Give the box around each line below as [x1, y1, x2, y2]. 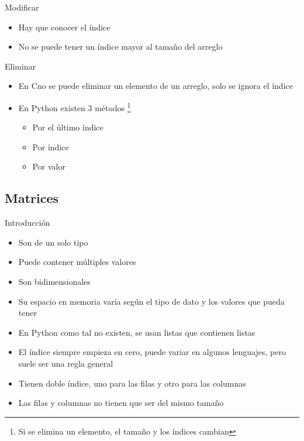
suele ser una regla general [18, 357, 113, 369]
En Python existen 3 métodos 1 [18, 99, 131, 113]
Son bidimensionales [18, 275, 91, 287]
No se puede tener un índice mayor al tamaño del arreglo [18, 40, 223, 53]
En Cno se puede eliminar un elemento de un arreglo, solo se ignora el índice [18, 80, 293, 92]
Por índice [32, 140, 69, 153]
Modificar [5, 1, 39, 13]
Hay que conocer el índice [18, 20, 110, 33]
